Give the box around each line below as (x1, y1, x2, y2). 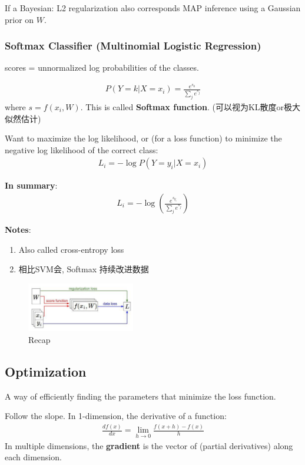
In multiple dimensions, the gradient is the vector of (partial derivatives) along (5, 439, 293, 451)
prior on (5, 13, 34, 25)
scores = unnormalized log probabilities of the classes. (5, 61, 199, 74)
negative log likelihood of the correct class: (5, 143, 158, 156)
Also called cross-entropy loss (18, 243, 124, 255)
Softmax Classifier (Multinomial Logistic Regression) (5, 38, 261, 53)
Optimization (5, 362, 87, 380)
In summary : (5, 179, 58, 192)
